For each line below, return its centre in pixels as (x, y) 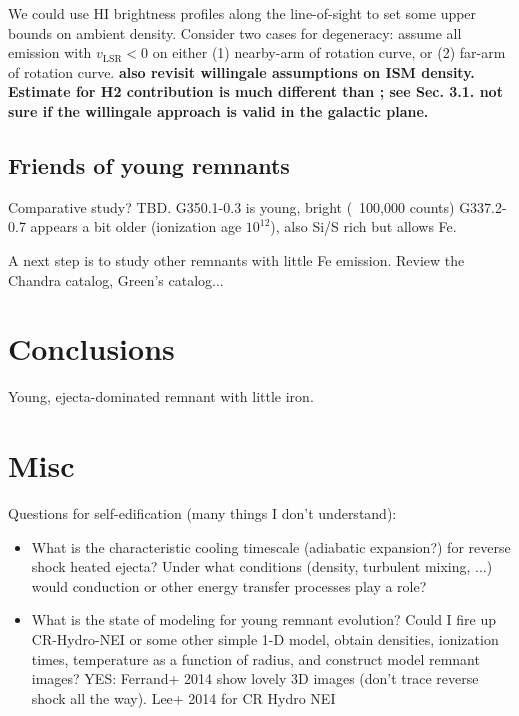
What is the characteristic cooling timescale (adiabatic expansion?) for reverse (271, 546)
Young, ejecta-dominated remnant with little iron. (161, 396)
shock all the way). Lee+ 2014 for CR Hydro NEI (183, 697)
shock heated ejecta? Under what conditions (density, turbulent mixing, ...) (262, 566)
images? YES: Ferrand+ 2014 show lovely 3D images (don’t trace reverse (255, 678)
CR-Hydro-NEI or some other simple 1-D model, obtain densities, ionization (265, 638)
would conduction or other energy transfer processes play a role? (229, 585)
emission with (50, 52)
